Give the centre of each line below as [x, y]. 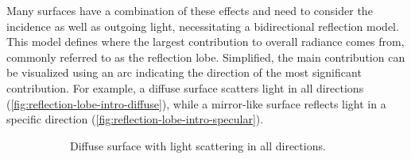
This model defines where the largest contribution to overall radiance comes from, [205, 42]
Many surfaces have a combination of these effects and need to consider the [190, 10]
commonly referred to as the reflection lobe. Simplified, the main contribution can [206, 57]
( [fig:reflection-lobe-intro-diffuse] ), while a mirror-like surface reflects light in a [196, 103]
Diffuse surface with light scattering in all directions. [198, 145]
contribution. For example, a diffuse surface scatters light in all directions [185, 87]
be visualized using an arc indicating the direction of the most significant [184, 72]
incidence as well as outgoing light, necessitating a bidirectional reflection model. [203, 26]
